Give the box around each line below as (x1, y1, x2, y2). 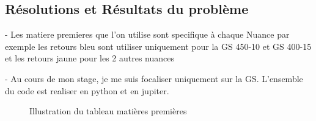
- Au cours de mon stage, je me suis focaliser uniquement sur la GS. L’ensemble (5, 72, 303, 85)
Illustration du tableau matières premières (29, 105, 187, 117)
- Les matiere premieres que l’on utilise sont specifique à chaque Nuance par (5, 28, 290, 41)
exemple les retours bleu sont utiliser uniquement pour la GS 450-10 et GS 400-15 (5, 40, 312, 52)
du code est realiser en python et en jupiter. (5, 84, 169, 97)
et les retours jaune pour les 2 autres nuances (5, 52, 175, 64)
